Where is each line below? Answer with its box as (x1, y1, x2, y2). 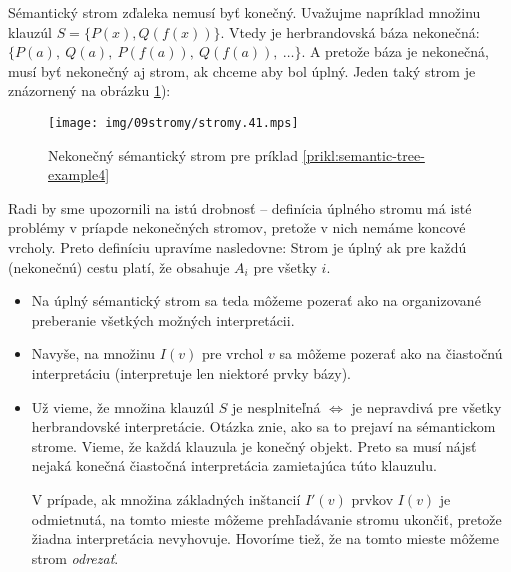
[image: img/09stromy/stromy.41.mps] (48, 115, 299, 130)
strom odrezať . (31, 547, 119, 568)
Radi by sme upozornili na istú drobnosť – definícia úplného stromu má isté (8, 197, 472, 218)
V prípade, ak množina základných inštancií (31, 488, 301, 509)
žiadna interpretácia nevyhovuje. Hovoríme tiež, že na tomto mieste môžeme (31, 528, 499, 549)
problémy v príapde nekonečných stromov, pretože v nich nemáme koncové (8, 217, 466, 238)
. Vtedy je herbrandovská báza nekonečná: (220, 21, 480, 42)
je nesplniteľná (232, 396, 321, 417)
